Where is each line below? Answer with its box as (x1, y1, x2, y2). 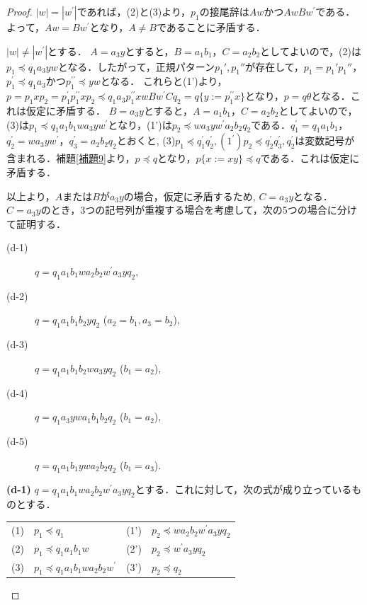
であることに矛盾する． (157, 20, 266, 34)
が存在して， (245, 59, 304, 74)
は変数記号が (295, 133, 355, 148)
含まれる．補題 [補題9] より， (6, 151, 135, 166)
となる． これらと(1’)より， (100, 74, 227, 88)
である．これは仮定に (260, 151, 360, 166)
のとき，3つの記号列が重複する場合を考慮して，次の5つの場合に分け (40, 202, 357, 217)
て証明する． (6, 216, 66, 231)
